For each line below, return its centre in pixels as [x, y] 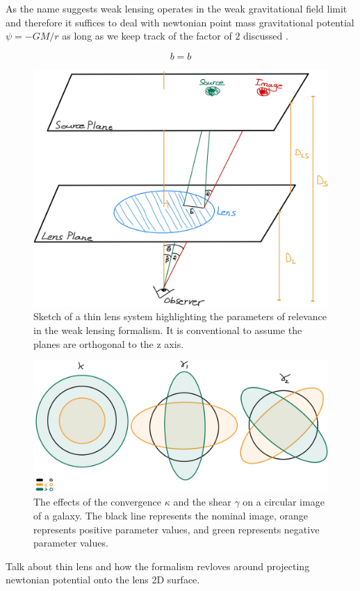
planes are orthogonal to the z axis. [109, 343]
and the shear [202, 502]
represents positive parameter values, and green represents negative [177, 529]
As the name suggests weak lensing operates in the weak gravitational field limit [177, 8]
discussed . [266, 36]
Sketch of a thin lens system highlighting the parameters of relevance [180, 316]
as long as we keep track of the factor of [147, 36]
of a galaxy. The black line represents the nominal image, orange [171, 515]
